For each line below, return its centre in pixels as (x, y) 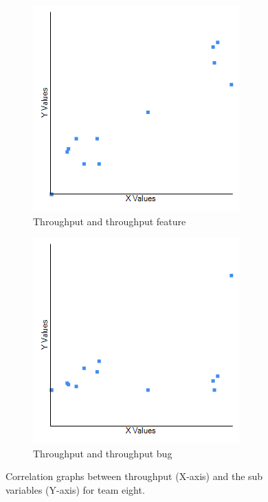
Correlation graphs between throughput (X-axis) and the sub (134, 476)
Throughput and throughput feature (110, 221)
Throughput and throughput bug (103, 453)
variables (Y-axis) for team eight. (75, 489)
